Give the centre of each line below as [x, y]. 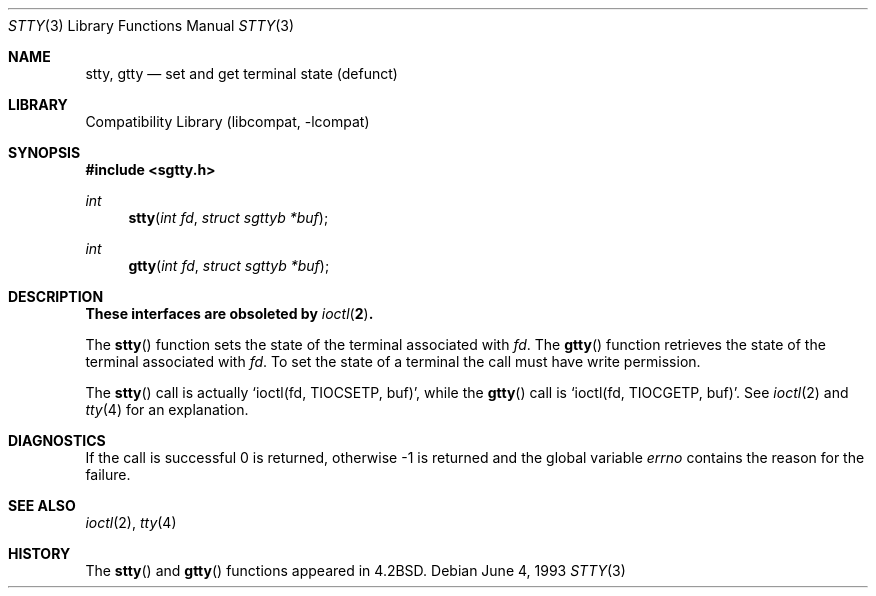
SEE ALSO [42, 505]
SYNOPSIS [44, 152]
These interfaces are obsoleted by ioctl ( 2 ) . [229, 313]
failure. [108, 474]
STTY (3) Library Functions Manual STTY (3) [151, 25]
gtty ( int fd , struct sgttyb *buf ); [229, 265]
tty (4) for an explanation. [167, 409]
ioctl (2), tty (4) [131, 522]
